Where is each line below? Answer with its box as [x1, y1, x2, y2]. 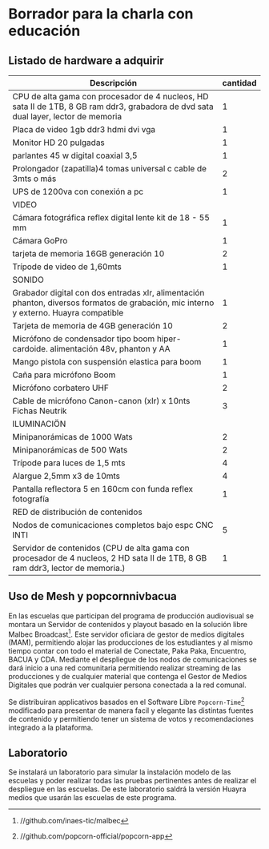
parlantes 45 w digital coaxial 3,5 [12, 150, 138, 161]
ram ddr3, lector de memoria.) [12, 562, 126, 573]
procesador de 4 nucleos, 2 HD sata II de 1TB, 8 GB [12, 553, 207, 563]
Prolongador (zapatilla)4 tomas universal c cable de [12, 163, 207, 174]
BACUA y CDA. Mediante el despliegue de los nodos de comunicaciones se [8, 654, 258, 665]
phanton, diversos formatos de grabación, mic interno [12, 297, 215, 308]
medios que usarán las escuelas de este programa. [8, 792, 177, 802]
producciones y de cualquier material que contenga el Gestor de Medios [8, 672, 247, 682]
